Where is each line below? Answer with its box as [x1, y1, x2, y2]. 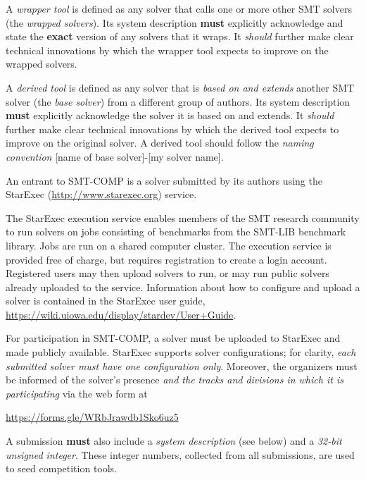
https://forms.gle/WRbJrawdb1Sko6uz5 [6, 410, 179, 424]
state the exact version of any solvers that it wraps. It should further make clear [6, 29, 354, 44]
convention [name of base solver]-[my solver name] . [6, 149, 224, 164]
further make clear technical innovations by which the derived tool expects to [6, 121, 339, 136]
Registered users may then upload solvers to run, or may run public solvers [6, 266, 329, 281]
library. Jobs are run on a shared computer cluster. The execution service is [6, 238, 332, 252]
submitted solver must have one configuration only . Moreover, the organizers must [6, 358, 358, 373]
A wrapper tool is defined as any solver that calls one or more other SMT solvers [6, 1, 352, 16]
